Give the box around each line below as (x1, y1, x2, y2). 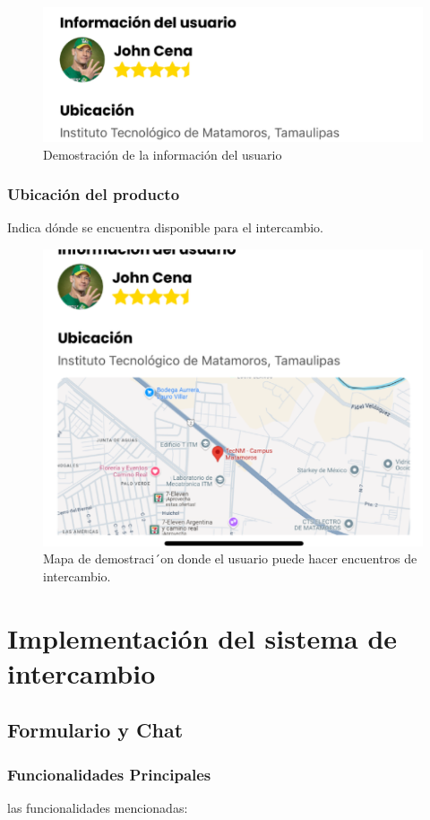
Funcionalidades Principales (7, 763, 211, 785)
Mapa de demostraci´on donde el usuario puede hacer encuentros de (43, 549, 417, 568)
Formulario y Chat (7, 716, 184, 744)
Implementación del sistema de (7, 619, 398, 656)
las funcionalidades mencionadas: (7, 798, 188, 817)
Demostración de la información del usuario (43, 144, 282, 163)
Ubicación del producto (7, 183, 180, 205)
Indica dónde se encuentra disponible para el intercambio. (7, 218, 324, 237)
